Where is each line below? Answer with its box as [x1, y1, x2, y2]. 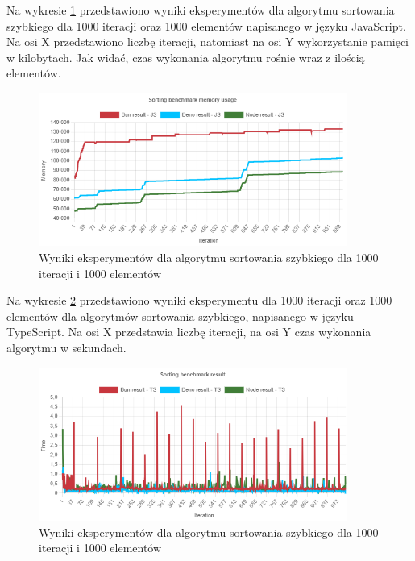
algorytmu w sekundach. [6, 339, 127, 356]
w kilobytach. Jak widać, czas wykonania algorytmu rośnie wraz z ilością [6, 48, 365, 65]
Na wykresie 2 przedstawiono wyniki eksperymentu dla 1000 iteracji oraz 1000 [6, 292, 392, 309]
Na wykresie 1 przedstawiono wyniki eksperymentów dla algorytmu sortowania [6, 2, 395, 18]
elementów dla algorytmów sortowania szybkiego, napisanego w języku [6, 307, 354, 324]
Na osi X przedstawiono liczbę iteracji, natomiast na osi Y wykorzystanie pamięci [6, 33, 409, 50]
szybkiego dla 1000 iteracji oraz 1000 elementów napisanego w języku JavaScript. [6, 17, 406, 34]
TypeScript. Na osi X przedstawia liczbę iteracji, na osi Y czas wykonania [6, 323, 371, 340]
